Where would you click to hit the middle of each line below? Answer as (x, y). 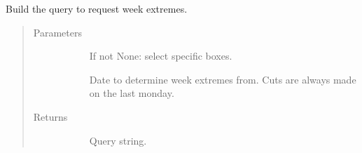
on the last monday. (132, 93)
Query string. (118, 140)
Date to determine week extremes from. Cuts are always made (223, 79)
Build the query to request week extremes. (97, 8)
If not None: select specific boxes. (161, 56)
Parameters (57, 32)
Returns (50, 116)
